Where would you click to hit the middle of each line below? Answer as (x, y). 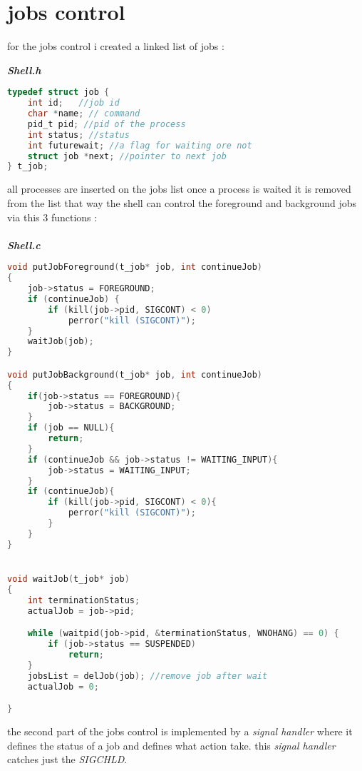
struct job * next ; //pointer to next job (127, 156)
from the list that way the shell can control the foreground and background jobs (182, 202)
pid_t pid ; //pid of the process (107, 124)
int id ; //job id (73, 103)
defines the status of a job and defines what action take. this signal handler (171, 745)
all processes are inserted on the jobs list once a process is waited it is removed (179, 189)
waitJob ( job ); (61, 342)
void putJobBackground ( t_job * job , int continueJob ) (135, 374)
